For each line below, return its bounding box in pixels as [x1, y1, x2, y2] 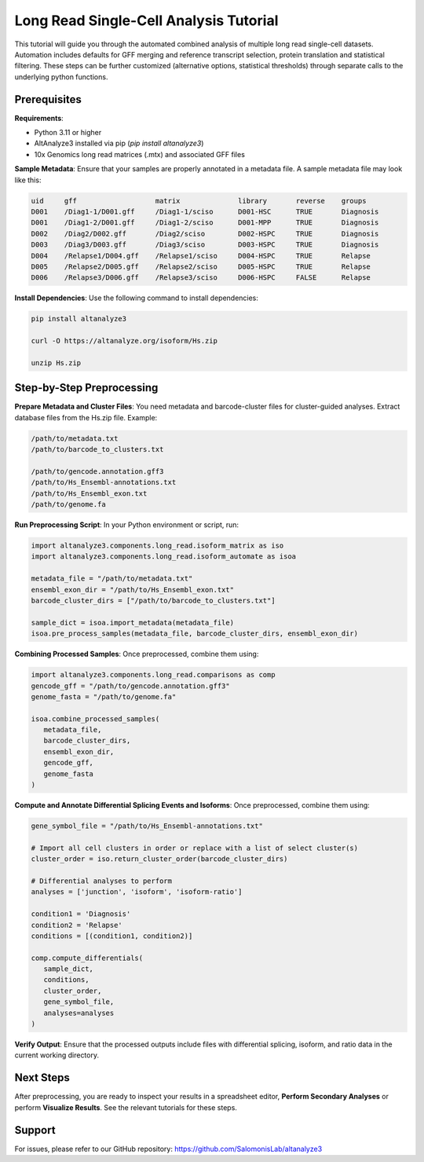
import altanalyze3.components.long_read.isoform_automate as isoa [31, 552, 297, 561]
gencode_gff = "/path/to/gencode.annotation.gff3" [31, 681, 231, 691]
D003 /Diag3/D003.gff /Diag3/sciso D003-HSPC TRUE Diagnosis [31, 240, 379, 249]
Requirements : [14, 113, 64, 123]
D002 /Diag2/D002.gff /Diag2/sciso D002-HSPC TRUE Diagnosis [31, 229, 379, 238]
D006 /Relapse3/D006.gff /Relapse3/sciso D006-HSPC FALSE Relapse [31, 273, 371, 282]
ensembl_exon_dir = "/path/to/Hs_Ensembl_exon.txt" [31, 585, 235, 594]
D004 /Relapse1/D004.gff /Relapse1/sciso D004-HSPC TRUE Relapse [31, 251, 371, 260]
